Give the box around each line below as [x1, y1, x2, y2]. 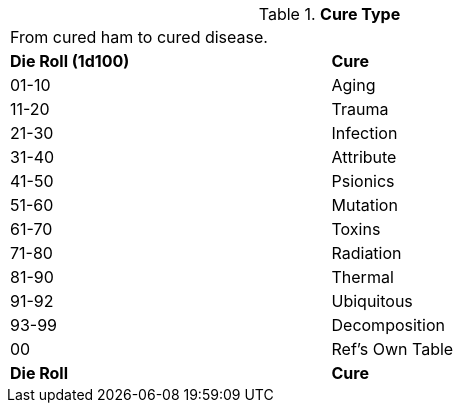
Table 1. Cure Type [258, 4, 401, 24]
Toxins [331, 219, 381, 239]
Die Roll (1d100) [10, 51, 130, 71]
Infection [331, 123, 398, 143]
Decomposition [331, 315, 445, 335]
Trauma [331, 99, 389, 119]
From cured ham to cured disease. [10, 27, 268, 47]
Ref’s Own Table [331, 339, 454, 359]
